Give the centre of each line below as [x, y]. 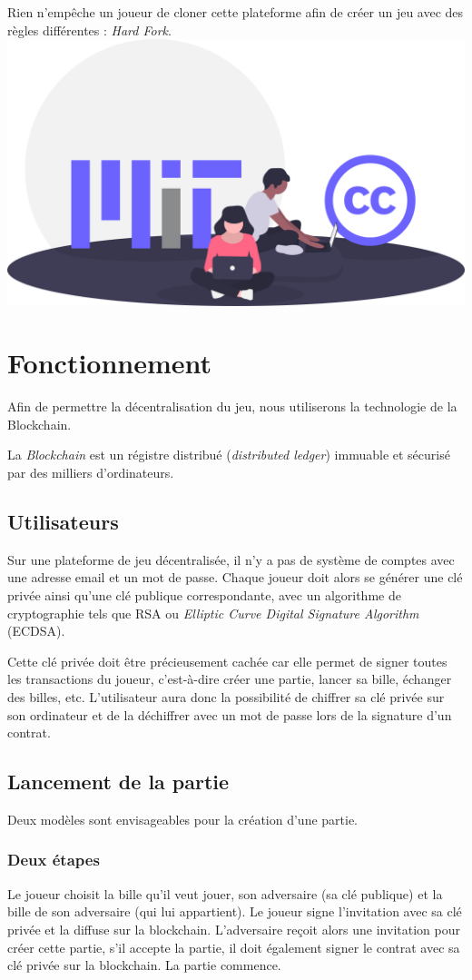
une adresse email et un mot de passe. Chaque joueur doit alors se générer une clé [235, 577]
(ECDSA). [36, 631]
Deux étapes [54, 860]
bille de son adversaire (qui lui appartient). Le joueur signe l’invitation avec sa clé [235, 911]
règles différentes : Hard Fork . [89, 30]
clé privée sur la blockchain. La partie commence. [144, 965]
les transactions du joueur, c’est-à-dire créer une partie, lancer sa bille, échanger [230, 679]
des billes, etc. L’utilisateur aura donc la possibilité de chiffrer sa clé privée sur [226, 696]
